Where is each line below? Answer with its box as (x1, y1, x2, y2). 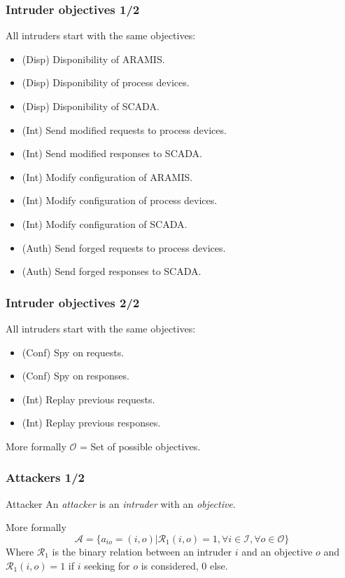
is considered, (141, 558, 199, 572)
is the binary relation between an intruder (52, 544, 232, 558)
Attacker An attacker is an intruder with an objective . (6, 496, 236, 511)
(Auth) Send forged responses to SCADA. (22, 264, 202, 278)
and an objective (241, 544, 313, 558)
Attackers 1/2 (6, 469, 85, 486)
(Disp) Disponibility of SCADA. (22, 99, 160, 113)
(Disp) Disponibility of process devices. (22, 75, 190, 90)
